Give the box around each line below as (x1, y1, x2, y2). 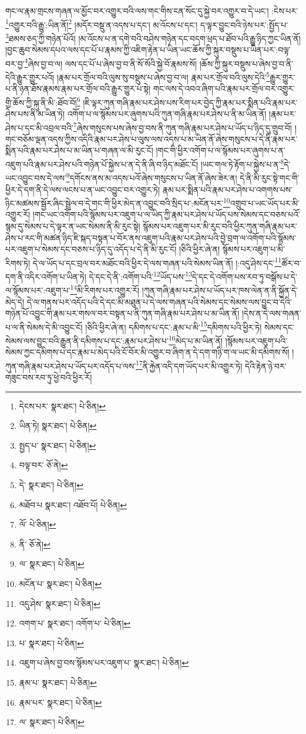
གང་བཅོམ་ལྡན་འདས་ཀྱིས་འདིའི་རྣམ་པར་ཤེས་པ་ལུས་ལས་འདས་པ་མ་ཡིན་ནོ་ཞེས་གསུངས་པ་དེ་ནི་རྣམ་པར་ (5, 132, 298, 145)
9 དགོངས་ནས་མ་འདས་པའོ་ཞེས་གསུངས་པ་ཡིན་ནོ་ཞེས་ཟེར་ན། (66, 170, 237, 183)
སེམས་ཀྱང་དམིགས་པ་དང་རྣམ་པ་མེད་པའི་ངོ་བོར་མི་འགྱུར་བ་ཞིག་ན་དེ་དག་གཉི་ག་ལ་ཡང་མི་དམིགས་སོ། (5, 346, 290, 358)
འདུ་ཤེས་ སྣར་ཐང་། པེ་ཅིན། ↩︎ (19, 597, 100, 609)
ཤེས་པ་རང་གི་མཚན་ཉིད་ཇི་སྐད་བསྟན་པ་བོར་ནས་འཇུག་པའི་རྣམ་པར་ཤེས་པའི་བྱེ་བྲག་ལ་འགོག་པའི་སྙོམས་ (5, 231, 296, 243)
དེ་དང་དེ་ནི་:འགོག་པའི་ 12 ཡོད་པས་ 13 (89, 269, 192, 282)
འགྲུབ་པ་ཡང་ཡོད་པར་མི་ (230, 196, 300, 209)
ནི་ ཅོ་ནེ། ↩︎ (19, 538, 51, 550)
